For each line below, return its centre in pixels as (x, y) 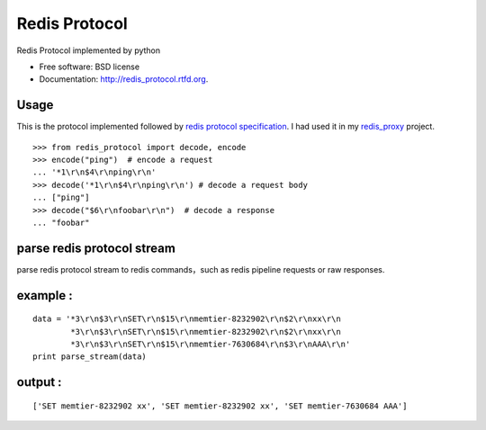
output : (39, 382)
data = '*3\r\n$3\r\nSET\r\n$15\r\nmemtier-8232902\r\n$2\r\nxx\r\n (187, 319)
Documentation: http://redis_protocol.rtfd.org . (124, 79)
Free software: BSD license (89, 67)
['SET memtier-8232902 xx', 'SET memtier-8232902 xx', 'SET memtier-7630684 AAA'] (220, 406)
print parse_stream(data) (90, 357)
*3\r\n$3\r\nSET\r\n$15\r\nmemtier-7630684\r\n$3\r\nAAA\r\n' (211, 345)
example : (45, 296)
